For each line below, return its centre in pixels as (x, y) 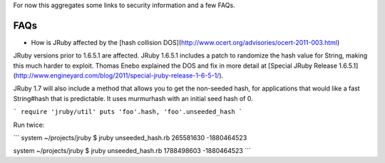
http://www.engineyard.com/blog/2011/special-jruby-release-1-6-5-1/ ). (119, 75)
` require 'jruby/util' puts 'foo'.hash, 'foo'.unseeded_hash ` (128, 112)
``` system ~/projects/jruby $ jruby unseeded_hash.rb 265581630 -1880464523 (130, 138)
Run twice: (29, 125)
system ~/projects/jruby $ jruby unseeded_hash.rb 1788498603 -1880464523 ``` (132, 151)
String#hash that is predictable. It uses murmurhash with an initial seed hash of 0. (133, 98)
